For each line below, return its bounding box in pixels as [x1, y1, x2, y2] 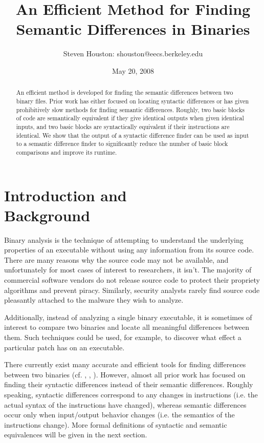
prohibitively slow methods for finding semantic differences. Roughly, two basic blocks [16, 105, 245, 114]
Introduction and [4, 184, 127, 205]
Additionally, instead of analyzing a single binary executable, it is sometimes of [4, 311, 252, 322]
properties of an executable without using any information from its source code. [4, 244, 254, 255]
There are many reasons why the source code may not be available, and [4, 254, 229, 265]
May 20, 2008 [112, 65, 155, 76]
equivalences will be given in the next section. [4, 429, 147, 440]
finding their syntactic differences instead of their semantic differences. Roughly [4, 379, 253, 390]
